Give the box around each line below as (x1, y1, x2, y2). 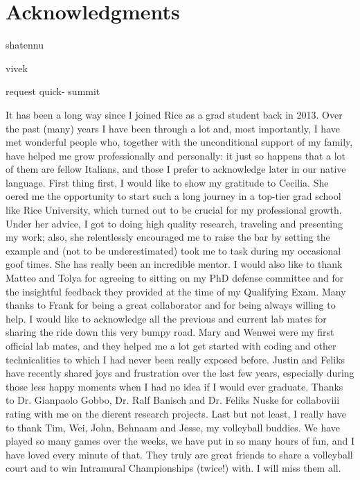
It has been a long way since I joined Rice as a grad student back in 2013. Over (6, 107, 343, 121)
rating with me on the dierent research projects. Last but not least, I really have (6, 406, 346, 420)
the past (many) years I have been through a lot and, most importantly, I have (6, 121, 340, 135)
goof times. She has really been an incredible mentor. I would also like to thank (6, 257, 343, 271)
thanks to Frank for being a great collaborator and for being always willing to (6, 298, 336, 312)
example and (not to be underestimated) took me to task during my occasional (6, 243, 341, 257)
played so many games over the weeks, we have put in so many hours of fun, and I (6, 434, 355, 448)
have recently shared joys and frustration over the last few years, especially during (6, 366, 354, 380)
